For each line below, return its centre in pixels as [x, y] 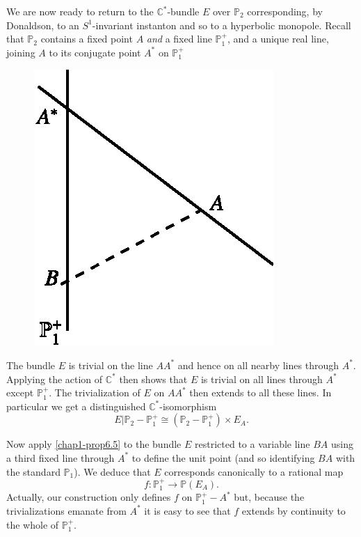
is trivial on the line [111, 365]
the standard [33, 471]
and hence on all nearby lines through [258, 365]
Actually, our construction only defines [89, 497]
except [20, 392]
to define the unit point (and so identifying [223, 457]
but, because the [269, 497]
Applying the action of [55, 379]
